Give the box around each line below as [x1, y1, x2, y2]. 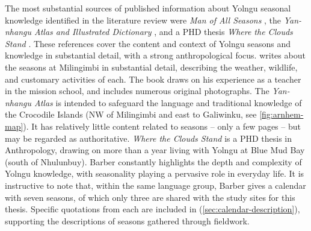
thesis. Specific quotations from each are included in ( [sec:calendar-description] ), [5, 203, 300, 215]
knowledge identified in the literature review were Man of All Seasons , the [5, 13, 282, 26]
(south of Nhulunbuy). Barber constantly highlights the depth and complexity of [5, 155, 302, 168]
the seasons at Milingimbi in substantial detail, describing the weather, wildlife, [5, 60, 298, 73]
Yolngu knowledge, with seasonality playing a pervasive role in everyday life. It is [5, 167, 304, 180]
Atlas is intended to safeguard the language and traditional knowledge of [34, 96, 302, 109]
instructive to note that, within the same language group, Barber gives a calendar [5, 179, 306, 191]
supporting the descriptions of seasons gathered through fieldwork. [5, 214, 250, 227]
